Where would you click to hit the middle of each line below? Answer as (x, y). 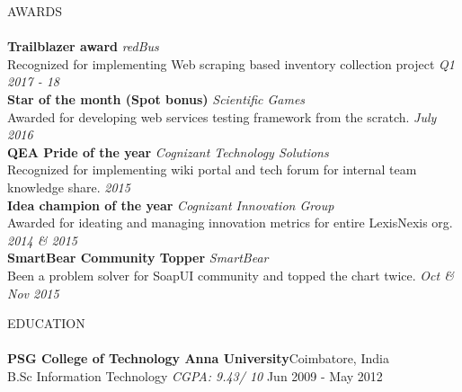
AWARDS (35, 11)
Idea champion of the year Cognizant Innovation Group (171, 205)
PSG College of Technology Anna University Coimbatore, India (198, 358)
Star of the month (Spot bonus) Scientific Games (156, 98)
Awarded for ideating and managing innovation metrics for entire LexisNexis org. (230, 223)
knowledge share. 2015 (69, 187)
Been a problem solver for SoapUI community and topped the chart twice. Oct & (231, 275)
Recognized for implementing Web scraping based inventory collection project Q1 (231, 63)
